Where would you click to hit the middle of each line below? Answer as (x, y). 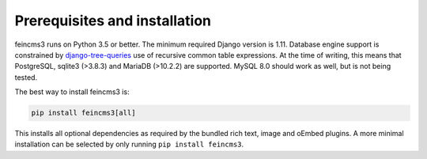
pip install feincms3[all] (83, 113)
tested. (26, 77)
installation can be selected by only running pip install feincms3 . (129, 144)
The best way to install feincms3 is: (72, 92)
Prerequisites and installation (113, 21)
